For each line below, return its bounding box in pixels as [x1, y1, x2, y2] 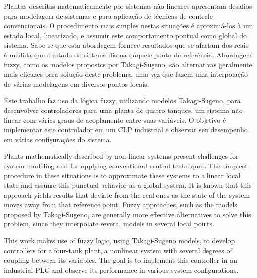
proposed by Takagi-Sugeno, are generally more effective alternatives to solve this [4, 209, 251, 219]
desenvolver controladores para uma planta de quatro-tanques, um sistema [4, 105, 230, 115]
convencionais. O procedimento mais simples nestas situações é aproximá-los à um [4, 20, 253, 31]
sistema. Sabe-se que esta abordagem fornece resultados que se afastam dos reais [4, 40, 249, 50]
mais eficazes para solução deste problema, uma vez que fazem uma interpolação [4, 69, 248, 79]
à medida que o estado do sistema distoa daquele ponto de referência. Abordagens [4, 49, 253, 59]
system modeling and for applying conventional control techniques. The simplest [4, 160, 248, 170]
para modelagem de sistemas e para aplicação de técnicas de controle [4, 10, 213, 21]
